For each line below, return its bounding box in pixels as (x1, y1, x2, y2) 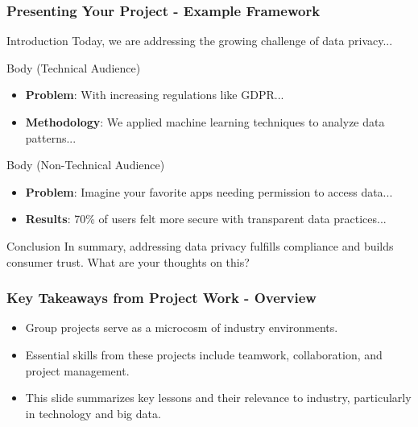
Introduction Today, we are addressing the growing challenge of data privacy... (6, 32, 393, 49)
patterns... (25, 129, 77, 146)
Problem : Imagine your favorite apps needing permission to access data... (25, 183, 393, 200)
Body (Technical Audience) (6, 59, 141, 76)
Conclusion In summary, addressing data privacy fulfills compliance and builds (6, 237, 394, 254)
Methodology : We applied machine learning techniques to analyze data (25, 114, 385, 130)
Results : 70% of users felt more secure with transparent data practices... (25, 210, 387, 227)
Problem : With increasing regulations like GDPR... (25, 86, 284, 103)
